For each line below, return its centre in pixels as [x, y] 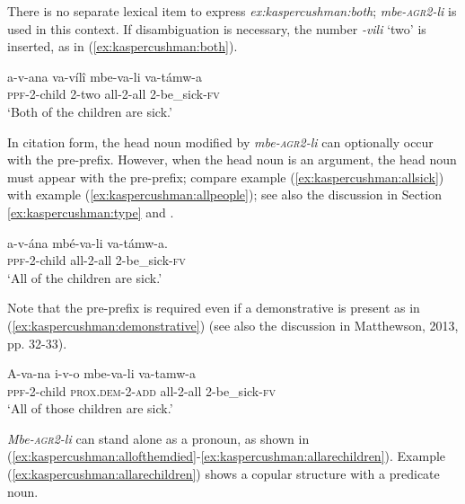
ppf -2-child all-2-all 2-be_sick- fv [97, 260]
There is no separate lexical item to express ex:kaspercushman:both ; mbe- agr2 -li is [232, 11]
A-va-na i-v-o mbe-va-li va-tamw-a [101, 373]
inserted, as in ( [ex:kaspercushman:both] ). [123, 46]
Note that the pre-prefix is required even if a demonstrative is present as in [214, 308]
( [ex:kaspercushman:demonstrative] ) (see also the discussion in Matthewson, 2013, [233, 325]
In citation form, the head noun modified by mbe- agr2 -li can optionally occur [220, 141]
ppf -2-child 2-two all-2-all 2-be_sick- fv [114, 94]
